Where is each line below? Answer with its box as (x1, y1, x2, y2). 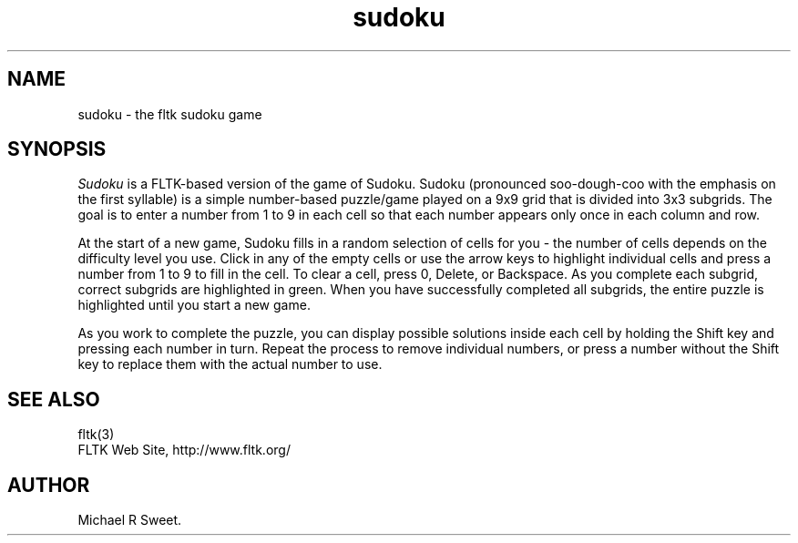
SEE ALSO (7, 387, 100, 411)
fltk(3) (77, 426, 115, 443)
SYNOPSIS (7, 138, 107, 161)
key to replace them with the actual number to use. (77, 356, 383, 373)
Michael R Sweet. (77, 512, 182, 528)
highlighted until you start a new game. (77, 297, 311, 313)
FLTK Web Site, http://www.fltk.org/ (77, 442, 291, 458)
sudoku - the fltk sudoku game (77, 106, 262, 122)
